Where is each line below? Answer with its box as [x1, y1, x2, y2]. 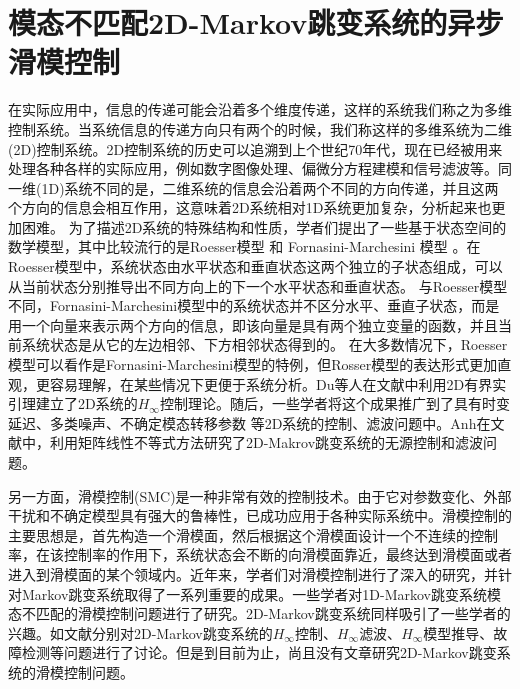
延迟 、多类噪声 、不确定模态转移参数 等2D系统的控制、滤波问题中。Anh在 [8, 412, 491, 433]
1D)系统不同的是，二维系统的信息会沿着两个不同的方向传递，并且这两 [41, 177, 499, 198]
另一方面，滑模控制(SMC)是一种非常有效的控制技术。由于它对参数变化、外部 [8, 485, 512, 506]
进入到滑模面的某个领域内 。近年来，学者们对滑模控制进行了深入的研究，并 [8, 563, 498, 584]
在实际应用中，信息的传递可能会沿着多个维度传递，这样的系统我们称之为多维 [8, 99, 512, 120]
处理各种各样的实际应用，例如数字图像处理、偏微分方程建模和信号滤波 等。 [8, 158, 498, 179]
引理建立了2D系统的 [8, 393, 138, 414]
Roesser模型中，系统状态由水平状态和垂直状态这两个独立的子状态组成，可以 [8, 256, 503, 277]
